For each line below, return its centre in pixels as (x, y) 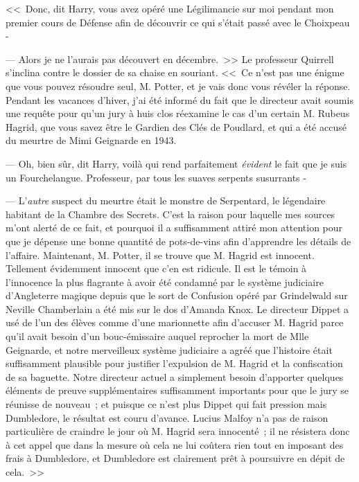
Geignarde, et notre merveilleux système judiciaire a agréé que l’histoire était (169, 349)
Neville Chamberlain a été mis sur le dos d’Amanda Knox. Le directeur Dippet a (177, 309)
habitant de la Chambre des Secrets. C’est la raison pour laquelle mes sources (170, 214)
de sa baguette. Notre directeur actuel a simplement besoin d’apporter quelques (175, 376)
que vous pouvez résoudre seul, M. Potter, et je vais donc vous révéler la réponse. (178, 86)
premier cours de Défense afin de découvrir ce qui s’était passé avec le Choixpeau (178, 22)
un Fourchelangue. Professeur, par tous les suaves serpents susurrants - (156, 177)
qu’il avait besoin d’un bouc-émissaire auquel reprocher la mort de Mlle (157, 336)
